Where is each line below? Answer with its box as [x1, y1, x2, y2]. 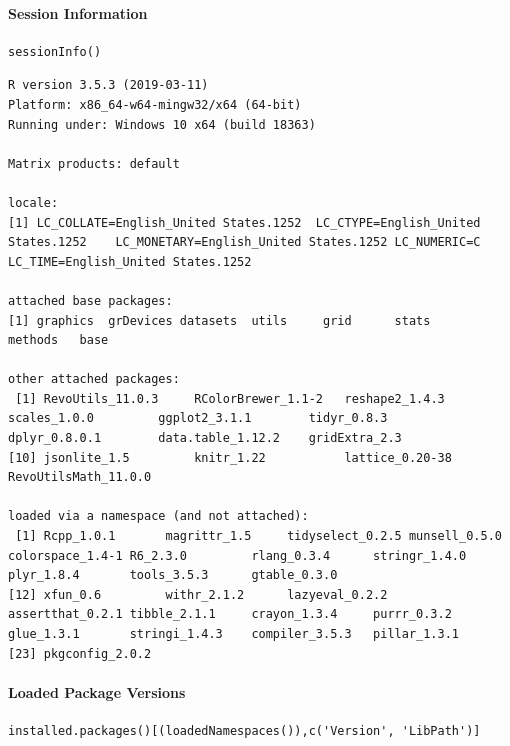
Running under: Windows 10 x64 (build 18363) [8, 117, 316, 132]
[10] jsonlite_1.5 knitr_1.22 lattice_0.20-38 [8, 450, 452, 465]
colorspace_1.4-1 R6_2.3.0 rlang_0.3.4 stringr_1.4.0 [8, 548, 467, 563]
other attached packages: [8, 372, 180, 387]
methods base [8, 333, 109, 348]
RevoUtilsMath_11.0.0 [8, 470, 152, 485]
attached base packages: [8, 293, 173, 308]
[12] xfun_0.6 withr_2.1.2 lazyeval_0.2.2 [8, 587, 388, 602]
